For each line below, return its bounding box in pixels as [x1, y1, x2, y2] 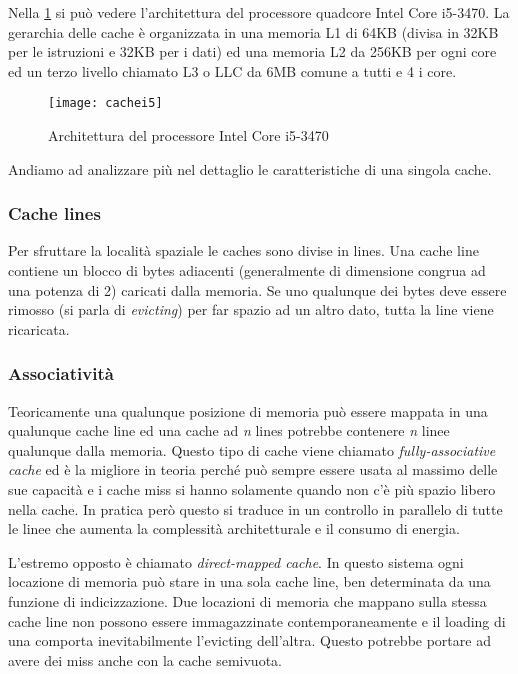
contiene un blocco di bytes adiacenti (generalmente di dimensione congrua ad [8, 260, 486, 281]
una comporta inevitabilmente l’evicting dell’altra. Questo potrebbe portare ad [8, 630, 491, 651]
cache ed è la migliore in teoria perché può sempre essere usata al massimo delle [8, 459, 498, 480]
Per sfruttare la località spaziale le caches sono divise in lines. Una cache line [8, 240, 479, 261]
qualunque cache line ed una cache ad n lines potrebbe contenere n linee [8, 420, 450, 441]
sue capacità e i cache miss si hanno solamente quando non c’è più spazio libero [8, 479, 496, 499]
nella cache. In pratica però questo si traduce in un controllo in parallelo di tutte [8, 498, 503, 519]
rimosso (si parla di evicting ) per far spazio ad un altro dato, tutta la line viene [8, 299, 494, 320]
